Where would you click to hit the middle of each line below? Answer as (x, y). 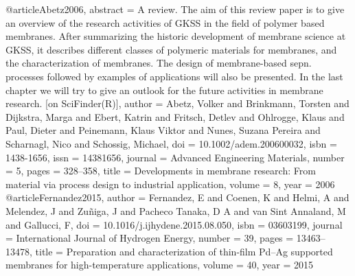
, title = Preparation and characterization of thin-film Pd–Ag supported (181, 251)
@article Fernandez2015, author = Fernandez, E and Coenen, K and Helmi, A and (177, 197)
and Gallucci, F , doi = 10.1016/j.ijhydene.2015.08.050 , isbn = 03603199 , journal (174, 224)
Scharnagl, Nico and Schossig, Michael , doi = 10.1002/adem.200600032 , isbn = (171, 143)
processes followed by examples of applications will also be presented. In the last (174, 76)
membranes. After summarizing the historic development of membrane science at (176, 36)
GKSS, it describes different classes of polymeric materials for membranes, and (171, 49)
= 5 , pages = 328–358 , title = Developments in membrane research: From (161, 171)
